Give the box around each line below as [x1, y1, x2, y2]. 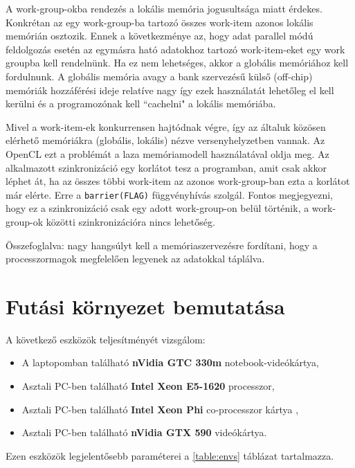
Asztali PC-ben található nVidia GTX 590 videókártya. [21, 425, 267, 440]
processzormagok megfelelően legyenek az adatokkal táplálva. [6, 251, 265, 266]
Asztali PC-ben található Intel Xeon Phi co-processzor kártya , [21, 402, 299, 416]
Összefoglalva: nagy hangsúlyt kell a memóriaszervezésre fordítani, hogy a [6, 237, 318, 252]
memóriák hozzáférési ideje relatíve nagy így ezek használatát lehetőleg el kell [6, 82, 334, 97]
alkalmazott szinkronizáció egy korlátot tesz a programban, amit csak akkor [6, 160, 327, 174]
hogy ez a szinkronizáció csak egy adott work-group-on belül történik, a [6, 201, 309, 215]
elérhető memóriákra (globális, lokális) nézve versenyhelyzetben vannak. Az [6, 133, 325, 147]
